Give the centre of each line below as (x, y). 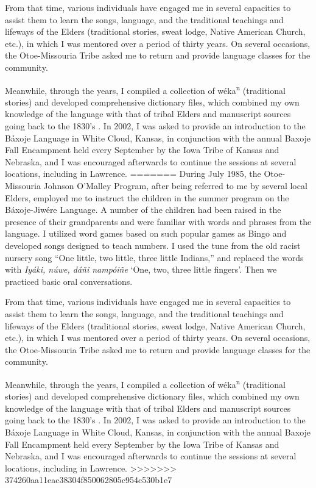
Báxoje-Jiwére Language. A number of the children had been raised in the (143, 210)
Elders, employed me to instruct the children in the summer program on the (147, 197)
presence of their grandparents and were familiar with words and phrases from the (158, 221)
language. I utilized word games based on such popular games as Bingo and (146, 233)
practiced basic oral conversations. (69, 281)
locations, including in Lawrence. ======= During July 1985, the (133, 174)
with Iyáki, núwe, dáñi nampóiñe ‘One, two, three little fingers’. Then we (141, 269)
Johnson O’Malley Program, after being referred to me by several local (175, 185)
